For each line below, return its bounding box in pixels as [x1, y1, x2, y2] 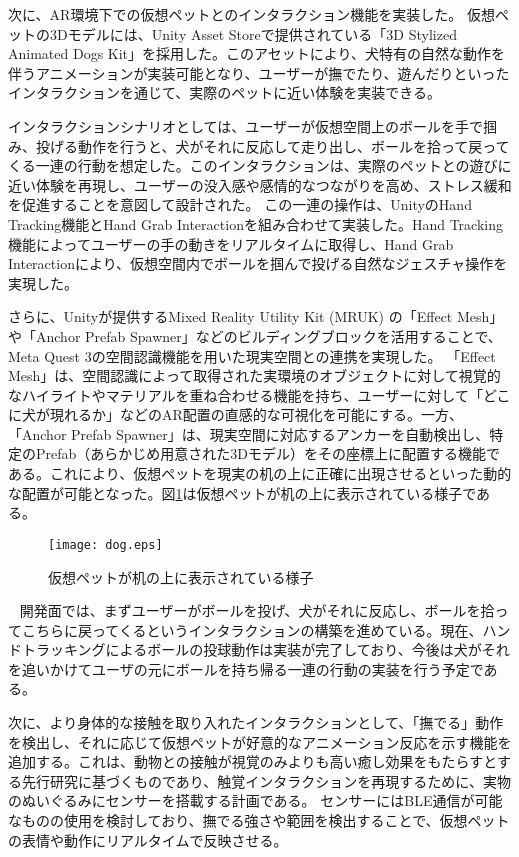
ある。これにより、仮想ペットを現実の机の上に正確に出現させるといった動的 [8, 463, 512, 484]
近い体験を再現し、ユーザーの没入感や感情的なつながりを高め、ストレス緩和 [8, 174, 512, 195]
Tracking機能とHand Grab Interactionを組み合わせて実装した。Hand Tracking [8, 213, 503, 234]
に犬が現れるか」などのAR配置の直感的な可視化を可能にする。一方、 [8, 404, 463, 425]
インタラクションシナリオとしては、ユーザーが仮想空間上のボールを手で [8, 115, 484, 136]
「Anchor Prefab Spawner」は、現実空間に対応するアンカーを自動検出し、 [8, 423, 490, 444]
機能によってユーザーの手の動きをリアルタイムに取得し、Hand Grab [8, 233, 454, 254]
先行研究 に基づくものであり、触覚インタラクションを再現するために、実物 [21, 770, 511, 791]
